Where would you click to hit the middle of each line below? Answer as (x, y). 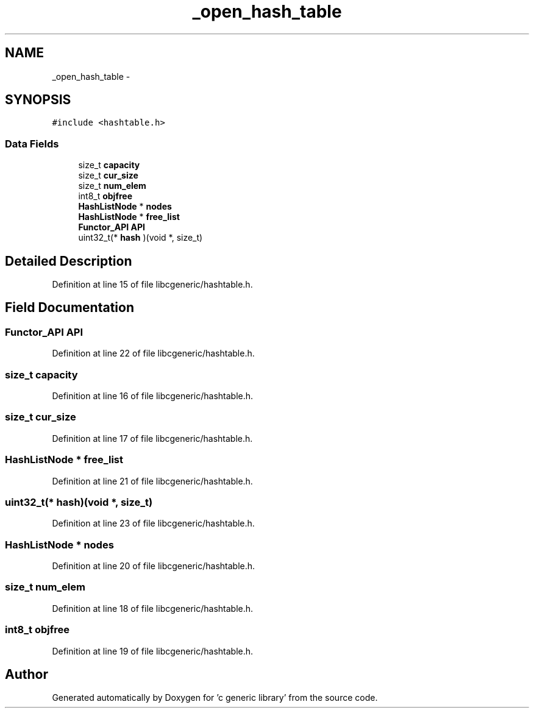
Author (27, 674)
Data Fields (32, 144)
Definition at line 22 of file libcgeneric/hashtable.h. (153, 353)
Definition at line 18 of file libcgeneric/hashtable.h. (153, 608)
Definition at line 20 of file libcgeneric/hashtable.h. (154, 566)
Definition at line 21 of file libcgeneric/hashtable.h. (152, 481)
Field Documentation (69, 308)
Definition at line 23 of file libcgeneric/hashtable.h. (153, 523)
